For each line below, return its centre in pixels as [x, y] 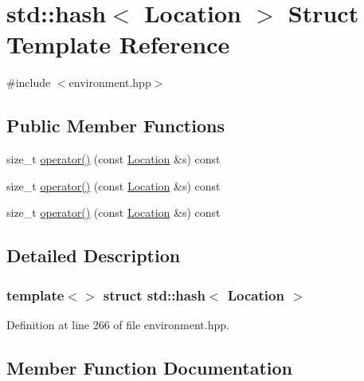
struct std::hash [154, 295]
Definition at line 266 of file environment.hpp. [118, 324]
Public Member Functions [115, 126]
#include [29, 82]
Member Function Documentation [150, 367]
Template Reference [118, 44]
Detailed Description [94, 255]
